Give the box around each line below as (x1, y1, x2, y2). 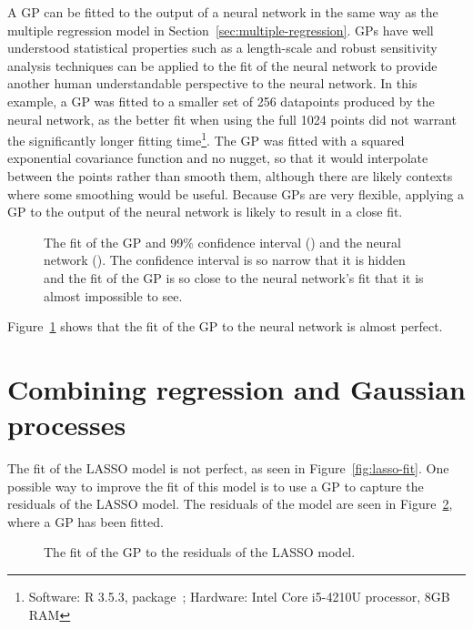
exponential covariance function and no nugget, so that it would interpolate (7, 148, 428, 167)
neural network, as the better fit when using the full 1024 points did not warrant (7, 109, 457, 128)
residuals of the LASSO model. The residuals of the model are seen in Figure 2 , (7, 494, 453, 513)
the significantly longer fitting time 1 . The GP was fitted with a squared (7, 128, 405, 149)
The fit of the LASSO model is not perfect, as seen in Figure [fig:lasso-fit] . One (7, 459, 449, 478)
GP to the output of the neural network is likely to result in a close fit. (7, 202, 403, 221)
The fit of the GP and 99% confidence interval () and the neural (44, 232, 401, 251)
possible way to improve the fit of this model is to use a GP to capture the (7, 476, 424, 495)
